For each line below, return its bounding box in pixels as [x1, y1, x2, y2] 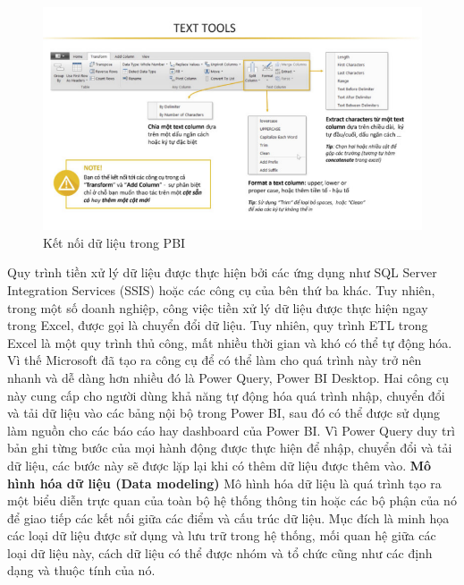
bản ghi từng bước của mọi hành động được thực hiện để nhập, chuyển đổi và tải [7, 438, 452, 457]
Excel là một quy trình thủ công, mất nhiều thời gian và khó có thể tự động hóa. [7, 333, 452, 352]
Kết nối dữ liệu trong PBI [43, 233, 186, 251]
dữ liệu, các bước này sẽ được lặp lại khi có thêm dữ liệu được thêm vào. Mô [7, 455, 432, 474]
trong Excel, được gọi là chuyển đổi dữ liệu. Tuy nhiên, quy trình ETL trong [7, 316, 428, 335]
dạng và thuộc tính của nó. [7, 561, 156, 580]
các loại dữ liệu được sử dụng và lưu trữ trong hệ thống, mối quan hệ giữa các [7, 526, 436, 545]
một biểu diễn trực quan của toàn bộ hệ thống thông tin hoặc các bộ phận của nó [7, 491, 457, 510]
